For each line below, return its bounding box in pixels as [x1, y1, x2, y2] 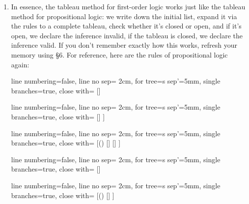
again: [11, 59, 29, 69]
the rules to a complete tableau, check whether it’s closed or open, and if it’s [11, 21, 242, 31]
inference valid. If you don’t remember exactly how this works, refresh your [11, 40, 237, 50]
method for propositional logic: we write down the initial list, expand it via [11, 11, 237, 21]
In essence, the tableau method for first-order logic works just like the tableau [11, 1, 246, 11]
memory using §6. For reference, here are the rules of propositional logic [11, 49, 228, 59]
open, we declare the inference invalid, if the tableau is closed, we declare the [11, 30, 243, 40]
